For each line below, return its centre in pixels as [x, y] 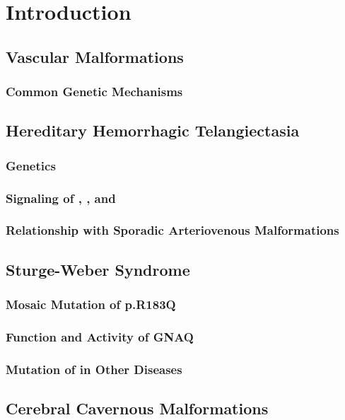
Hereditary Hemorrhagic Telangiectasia [153, 130]
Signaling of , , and [61, 198]
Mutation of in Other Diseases [94, 369]
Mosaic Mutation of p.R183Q [91, 304]
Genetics [31, 165]
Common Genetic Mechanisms [94, 92]
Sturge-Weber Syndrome [98, 269]
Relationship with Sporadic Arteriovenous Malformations [172, 230]
